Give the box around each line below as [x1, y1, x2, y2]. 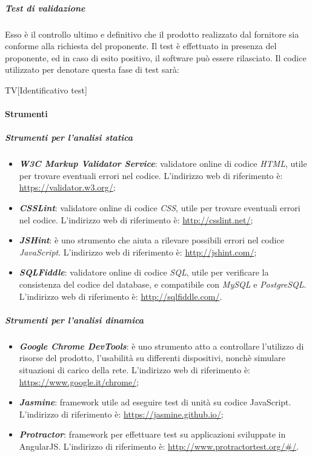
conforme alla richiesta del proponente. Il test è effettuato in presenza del [5, 39, 277, 52]
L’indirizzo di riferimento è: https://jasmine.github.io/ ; [19, 407, 224, 420]
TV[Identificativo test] [5, 83, 87, 96]
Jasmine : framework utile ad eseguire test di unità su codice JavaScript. [19, 396, 291, 408]
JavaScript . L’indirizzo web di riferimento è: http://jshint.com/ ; [19, 245, 257, 258]
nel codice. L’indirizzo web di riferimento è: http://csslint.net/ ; [19, 213, 253, 226]
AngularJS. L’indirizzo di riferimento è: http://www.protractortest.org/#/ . [19, 439, 299, 452]
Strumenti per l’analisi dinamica [5, 313, 144, 326]
